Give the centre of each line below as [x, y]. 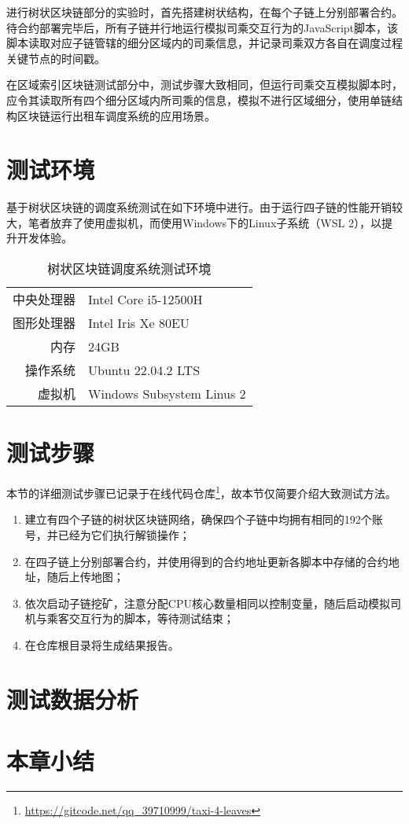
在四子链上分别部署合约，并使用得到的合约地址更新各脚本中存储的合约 [206, 561]
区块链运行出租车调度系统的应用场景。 [116, 115]
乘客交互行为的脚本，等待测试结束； [140, 618]
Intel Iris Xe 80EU [139, 322]
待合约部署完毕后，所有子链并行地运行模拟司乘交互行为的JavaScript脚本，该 [203, 27]
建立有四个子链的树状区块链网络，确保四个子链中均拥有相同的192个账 [204, 519]
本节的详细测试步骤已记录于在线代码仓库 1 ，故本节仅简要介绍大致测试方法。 [201, 492]
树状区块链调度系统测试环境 [129, 269]
